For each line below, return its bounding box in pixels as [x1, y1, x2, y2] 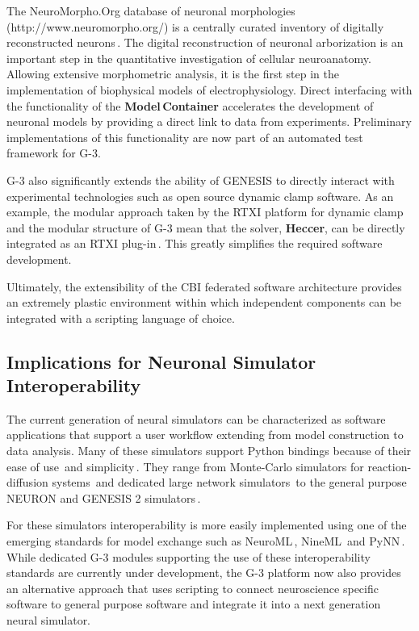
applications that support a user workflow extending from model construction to [6, 426, 404, 443]
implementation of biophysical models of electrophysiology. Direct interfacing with [6, 81, 413, 98]
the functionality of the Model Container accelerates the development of [6, 97, 374, 114]
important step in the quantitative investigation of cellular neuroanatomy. [6, 49, 371, 66]
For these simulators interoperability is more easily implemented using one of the [6, 516, 407, 533]
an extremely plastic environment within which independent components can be [6, 294, 402, 311]
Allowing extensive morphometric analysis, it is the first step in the [6, 65, 340, 82]
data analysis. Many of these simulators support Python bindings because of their [6, 442, 412, 459]
